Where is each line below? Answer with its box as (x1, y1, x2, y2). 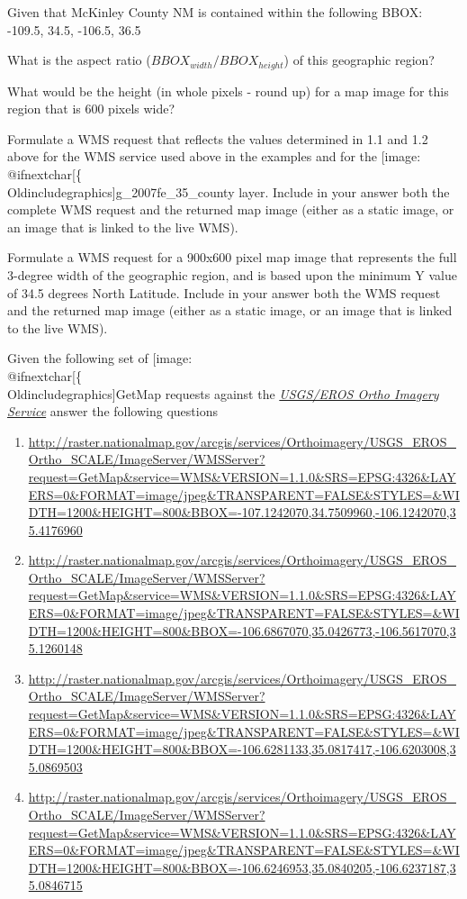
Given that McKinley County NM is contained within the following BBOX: (7, 3, 423, 21)
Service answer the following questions (7, 402, 218, 421)
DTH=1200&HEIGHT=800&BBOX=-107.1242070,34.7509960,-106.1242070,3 (28, 503, 456, 522)
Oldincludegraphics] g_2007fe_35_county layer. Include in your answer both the (7, 182, 450, 201)
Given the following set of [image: (7, 349, 193, 368)
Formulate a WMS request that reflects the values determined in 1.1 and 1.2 (7, 129, 428, 148)
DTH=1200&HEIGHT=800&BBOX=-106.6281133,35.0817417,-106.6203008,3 (28, 740, 456, 758)
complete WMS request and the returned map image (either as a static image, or (7, 200, 454, 219)
